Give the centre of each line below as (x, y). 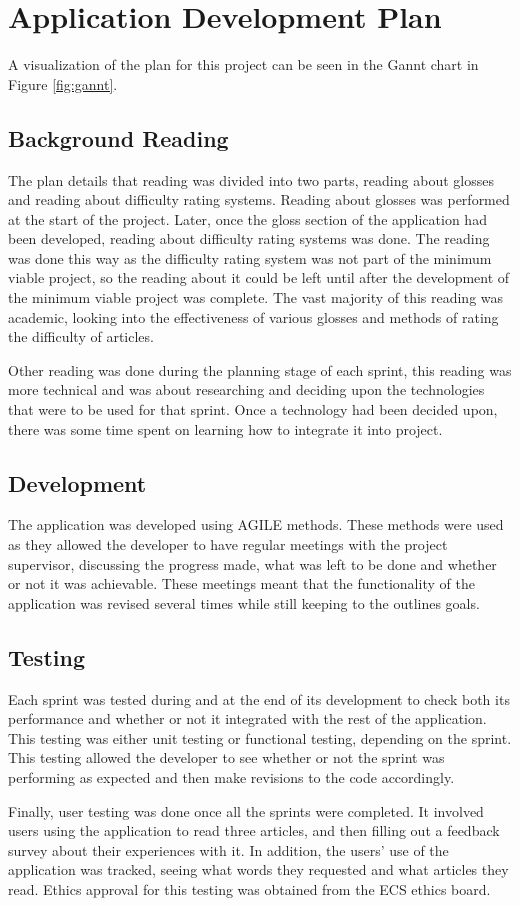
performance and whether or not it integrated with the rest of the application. (247, 718)
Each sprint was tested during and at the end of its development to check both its (259, 698)
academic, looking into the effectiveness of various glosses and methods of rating (253, 316)
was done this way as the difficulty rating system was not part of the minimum (250, 257)
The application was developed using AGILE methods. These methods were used (256, 524)
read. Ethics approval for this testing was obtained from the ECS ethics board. (249, 888)
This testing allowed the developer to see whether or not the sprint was (226, 757)
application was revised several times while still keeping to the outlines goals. (244, 602)
